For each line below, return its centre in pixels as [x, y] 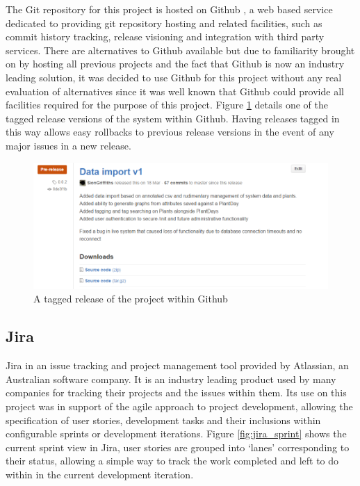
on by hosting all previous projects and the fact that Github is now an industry [175, 64]
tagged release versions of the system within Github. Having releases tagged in [173, 118]
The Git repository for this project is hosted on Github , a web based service [169, 9]
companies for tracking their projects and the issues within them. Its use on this [176, 392]
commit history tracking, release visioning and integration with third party [165, 37]
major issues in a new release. [68, 145]
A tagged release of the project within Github [131, 299]
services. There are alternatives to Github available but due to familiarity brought [180, 50]
